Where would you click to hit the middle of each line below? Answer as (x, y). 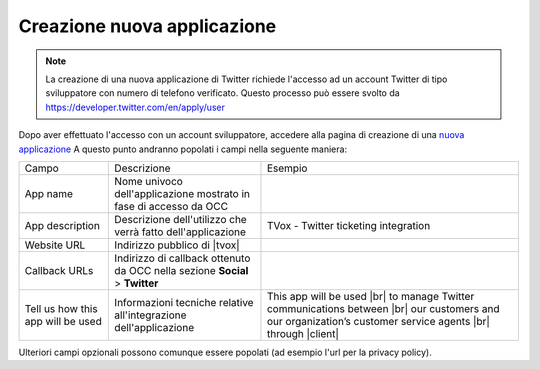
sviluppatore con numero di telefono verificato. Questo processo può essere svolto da (222, 93)
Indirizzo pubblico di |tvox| (177, 245)
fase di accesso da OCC (171, 206)
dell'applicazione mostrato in (182, 193)
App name (49, 193)
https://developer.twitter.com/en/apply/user (135, 107)
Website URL (55, 245)
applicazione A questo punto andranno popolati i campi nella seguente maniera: (183, 149)
